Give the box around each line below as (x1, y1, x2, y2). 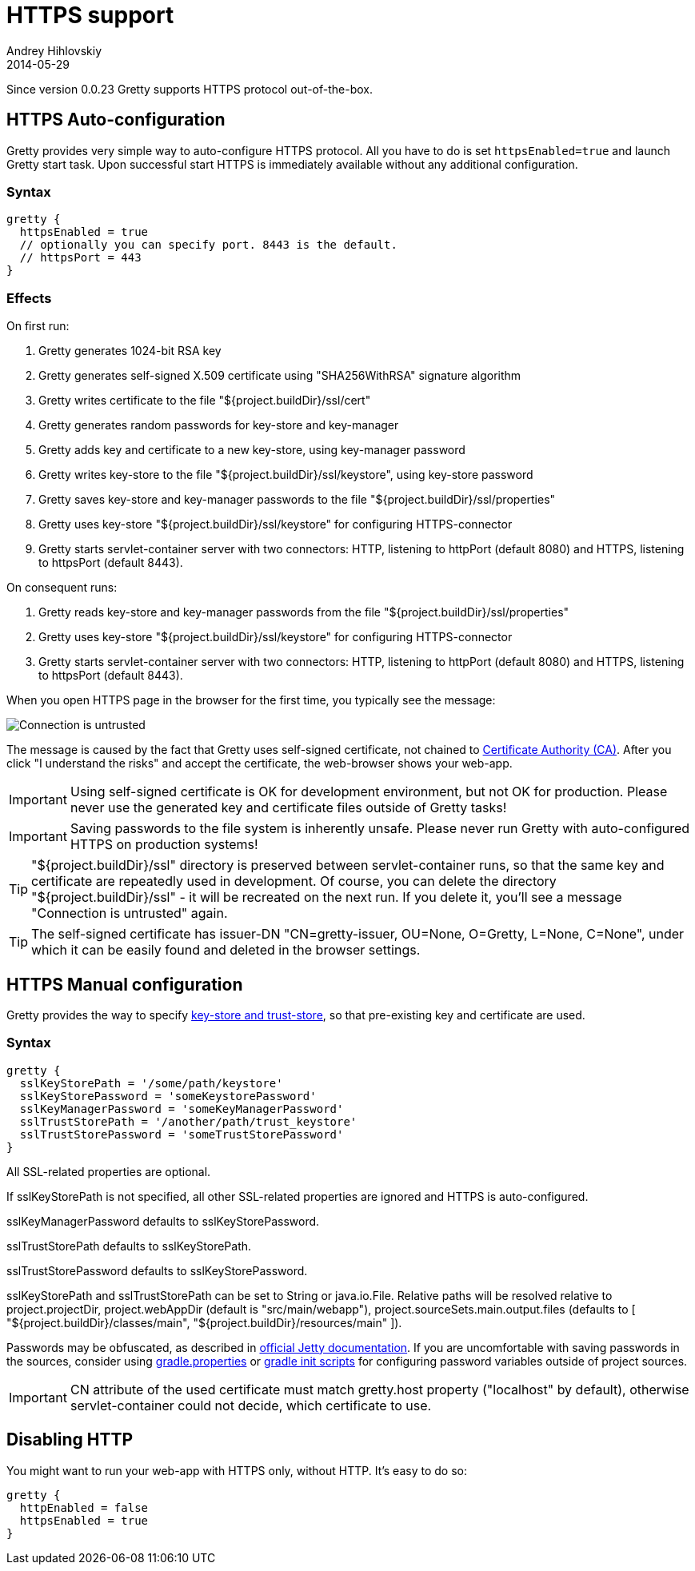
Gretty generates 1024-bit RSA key (38, 344, 222, 358)
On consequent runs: (6, 580, 118, 595)
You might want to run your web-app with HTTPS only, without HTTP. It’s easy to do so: (6, 1463, 467, 1477)
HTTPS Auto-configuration (6, 110, 226, 130)
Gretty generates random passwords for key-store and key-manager (38, 418, 399, 433)
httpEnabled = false (19, 1501, 149, 1514)
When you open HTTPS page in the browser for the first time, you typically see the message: (6, 693, 496, 708)
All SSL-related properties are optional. (6, 1164, 211, 1178)
